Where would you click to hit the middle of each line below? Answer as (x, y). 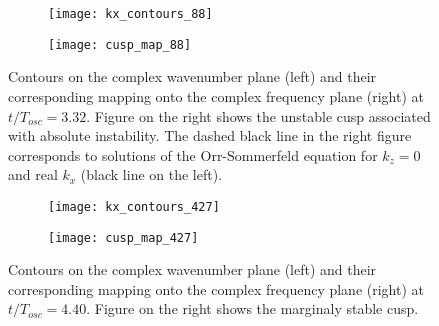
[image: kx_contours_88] (130, 14)
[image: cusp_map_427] (123, 237)
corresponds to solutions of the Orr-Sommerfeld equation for (193, 154)
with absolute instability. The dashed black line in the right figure (210, 135)
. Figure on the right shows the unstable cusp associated (258, 115)
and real (33, 174)
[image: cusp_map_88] (120, 44)
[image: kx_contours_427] (134, 206)
